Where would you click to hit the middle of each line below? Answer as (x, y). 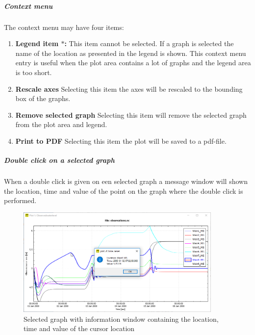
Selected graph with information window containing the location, (121, 319)
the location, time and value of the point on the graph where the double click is (124, 191)
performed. (20, 200)
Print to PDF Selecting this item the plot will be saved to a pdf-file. (121, 141)
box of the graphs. (43, 98)
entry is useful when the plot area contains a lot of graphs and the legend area (133, 63)
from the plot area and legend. (61, 124)
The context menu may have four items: (64, 27)
